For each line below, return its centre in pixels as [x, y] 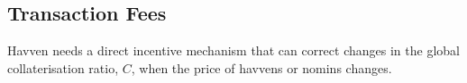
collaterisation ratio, [63, 67]
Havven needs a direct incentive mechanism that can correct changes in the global [233, 50]
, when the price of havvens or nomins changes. [261, 67]
